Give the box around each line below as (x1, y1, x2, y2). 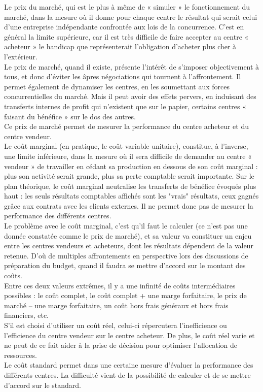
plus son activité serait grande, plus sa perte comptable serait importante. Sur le (4, 171, 254, 181)
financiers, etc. (4, 310, 49, 320)
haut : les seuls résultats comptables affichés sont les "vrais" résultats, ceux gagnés (4, 190, 259, 201)
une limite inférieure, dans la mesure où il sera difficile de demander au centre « (4, 150, 252, 161)
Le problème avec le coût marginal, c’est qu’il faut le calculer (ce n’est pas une (4, 220, 248, 231)
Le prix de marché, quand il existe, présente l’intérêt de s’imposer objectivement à (4, 61, 259, 72)
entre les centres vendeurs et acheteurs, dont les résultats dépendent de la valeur (4, 240, 253, 251)
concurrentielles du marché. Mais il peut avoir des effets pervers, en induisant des (4, 91, 256, 102)
